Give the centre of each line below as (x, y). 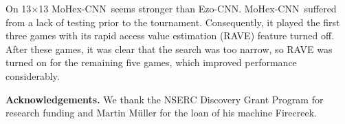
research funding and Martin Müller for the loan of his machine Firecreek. (161, 113)
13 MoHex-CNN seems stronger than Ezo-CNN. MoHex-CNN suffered (188, 8)
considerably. (33, 75)
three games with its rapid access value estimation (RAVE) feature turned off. (170, 35)
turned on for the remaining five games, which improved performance (151, 62)
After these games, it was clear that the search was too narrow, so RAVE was (169, 49)
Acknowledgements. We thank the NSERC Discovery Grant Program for (165, 99)
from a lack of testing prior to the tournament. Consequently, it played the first (173, 22)
